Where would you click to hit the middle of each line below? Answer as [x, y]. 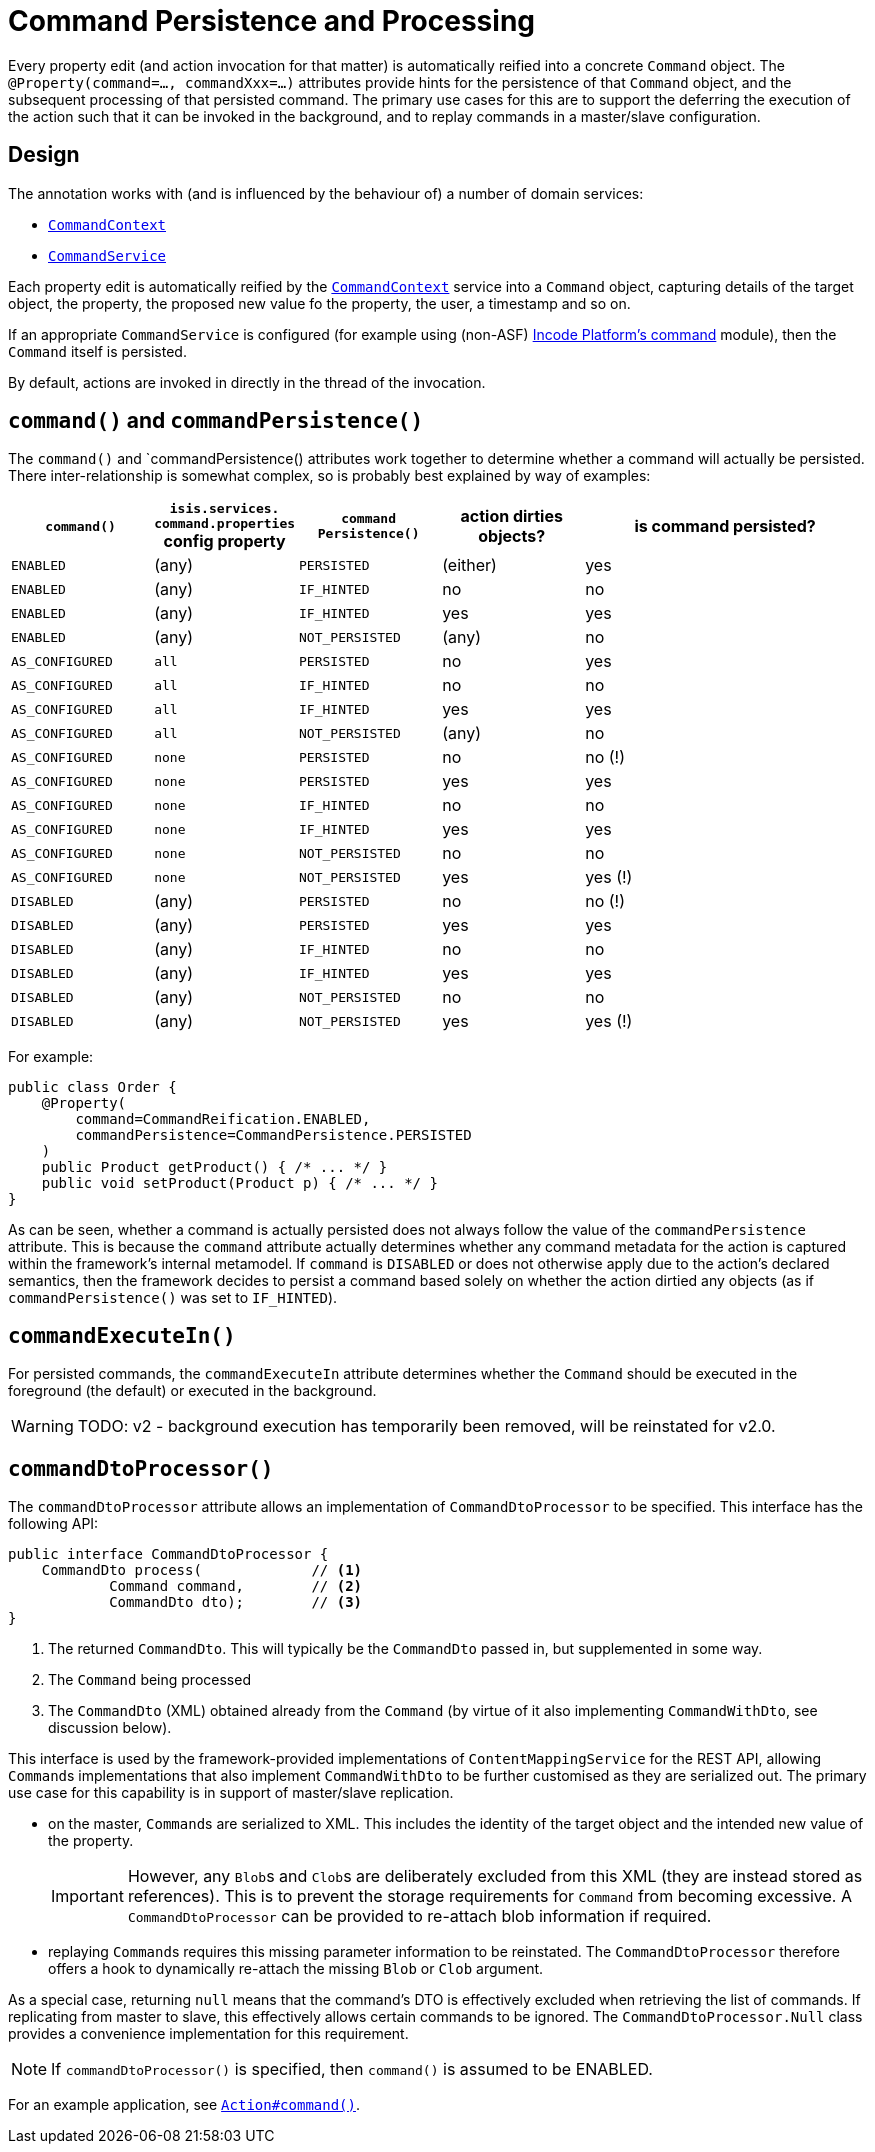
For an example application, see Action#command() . [184, 2105]
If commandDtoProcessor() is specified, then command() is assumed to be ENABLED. [352, 2069]
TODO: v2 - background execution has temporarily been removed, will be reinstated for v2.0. [426, 1426]
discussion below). [110, 1728]
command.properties [225, 524]
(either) [469, 565]
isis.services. [224, 509]
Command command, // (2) [236, 1586]
